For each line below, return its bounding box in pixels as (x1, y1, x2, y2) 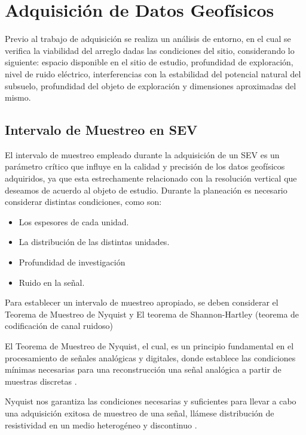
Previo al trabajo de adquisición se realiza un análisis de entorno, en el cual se (5, 32, 291, 45)
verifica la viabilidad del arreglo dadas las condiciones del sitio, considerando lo (5, 44, 295, 56)
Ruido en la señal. (19, 276, 85, 288)
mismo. (5, 91, 31, 104)
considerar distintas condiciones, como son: (5, 195, 162, 208)
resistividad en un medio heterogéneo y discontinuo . (5, 418, 197, 431)
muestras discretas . (5, 374, 77, 387)
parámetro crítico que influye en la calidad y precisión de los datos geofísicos (5, 160, 285, 173)
